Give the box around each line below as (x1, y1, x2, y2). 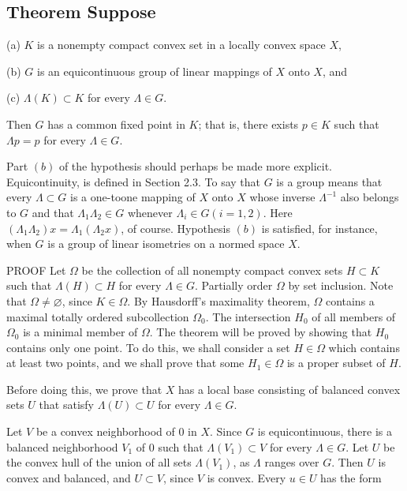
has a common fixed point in (47, 115, 185, 132)
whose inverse (249, 189, 316, 205)
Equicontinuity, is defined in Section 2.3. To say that (6, 173, 260, 189)
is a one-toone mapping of (70, 189, 196, 205)
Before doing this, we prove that (6, 380, 162, 397)
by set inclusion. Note (288, 277, 394, 294)
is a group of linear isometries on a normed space (47, 235, 285, 252)
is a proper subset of (286, 354, 386, 371)
